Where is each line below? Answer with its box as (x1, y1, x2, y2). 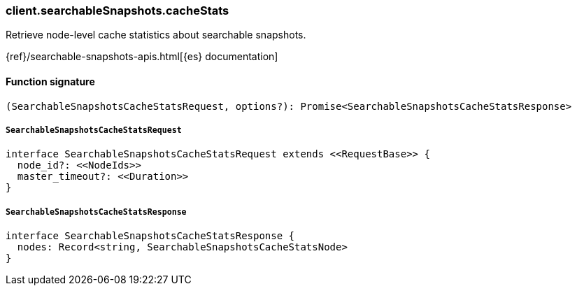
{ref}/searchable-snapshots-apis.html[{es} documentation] (6, 50, 278, 63)
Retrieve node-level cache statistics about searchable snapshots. (6, 29, 306, 41)
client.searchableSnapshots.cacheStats (6, 3, 229, 17)
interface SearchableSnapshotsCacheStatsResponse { (6, 230, 295, 242)
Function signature (6, 75, 95, 87)
